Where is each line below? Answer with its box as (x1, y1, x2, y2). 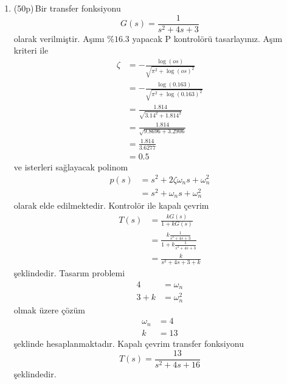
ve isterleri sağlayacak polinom (13, 160, 128, 173)
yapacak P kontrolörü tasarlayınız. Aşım (132, 32, 283, 44)
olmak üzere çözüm (13, 303, 85, 316)
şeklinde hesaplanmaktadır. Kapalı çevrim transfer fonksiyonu (13, 337, 244, 349)
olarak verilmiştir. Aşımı (13, 32, 105, 44)
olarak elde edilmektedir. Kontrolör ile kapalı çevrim (13, 199, 209, 212)
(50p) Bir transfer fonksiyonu (13, 2, 121, 14)
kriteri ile (13, 44, 49, 57)
